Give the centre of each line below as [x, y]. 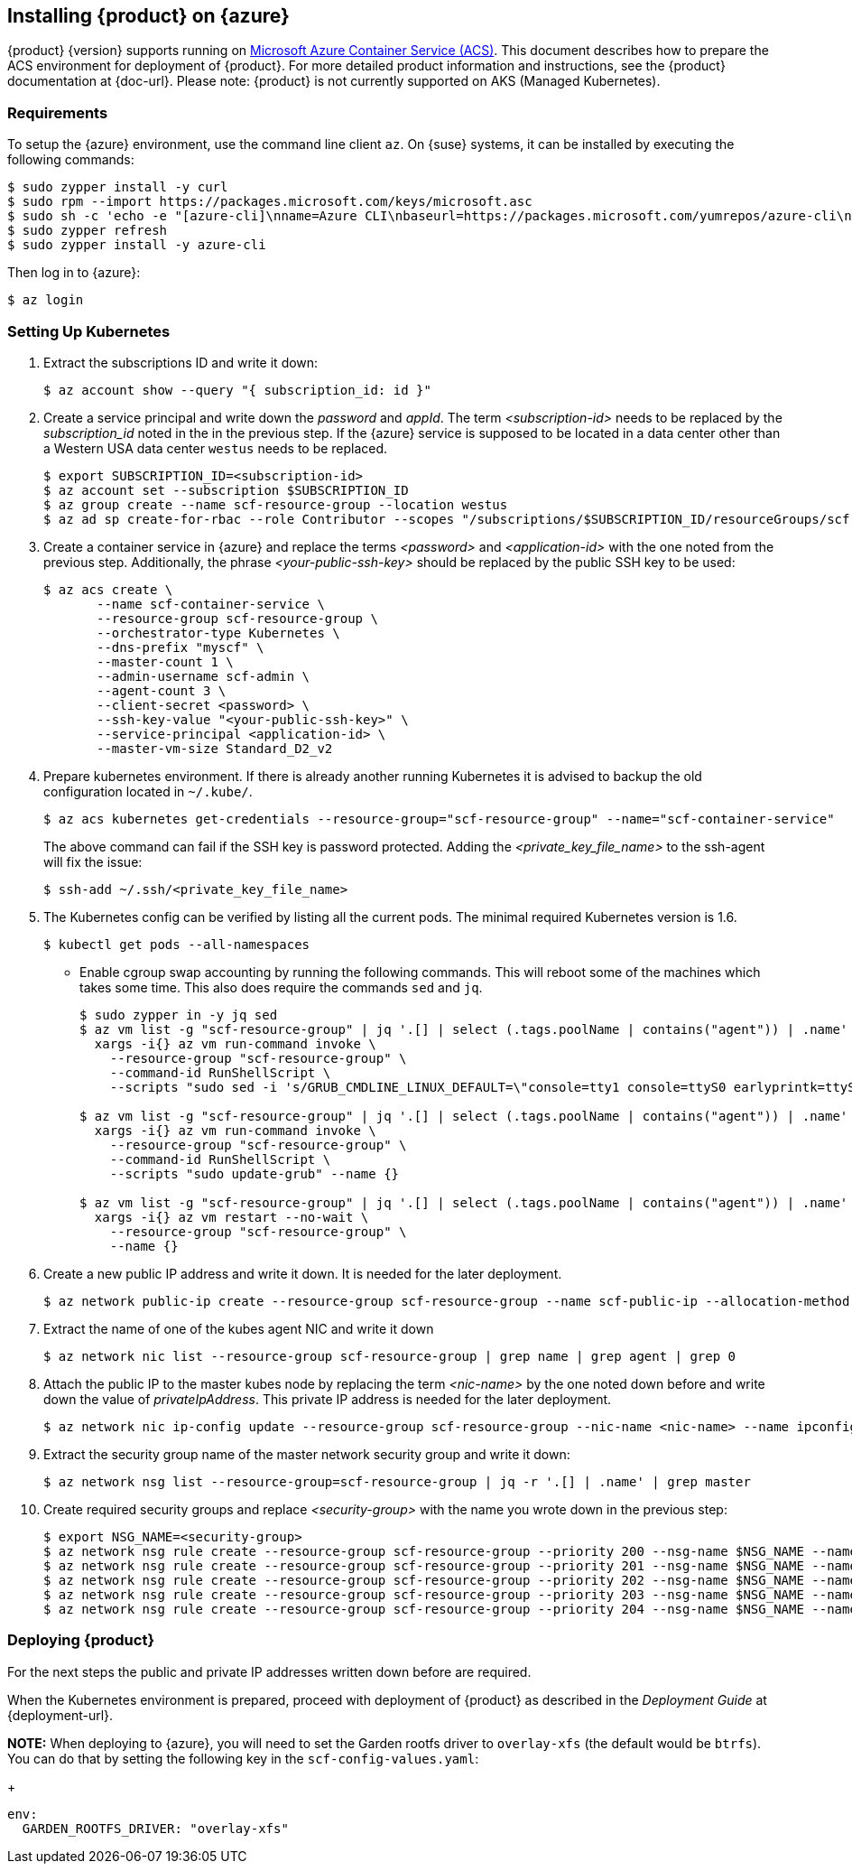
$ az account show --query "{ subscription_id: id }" [237, 390]
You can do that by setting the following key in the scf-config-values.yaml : [243, 1758]
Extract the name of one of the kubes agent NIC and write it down [239, 1328]
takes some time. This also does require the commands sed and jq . [281, 987]
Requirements [58, 112]
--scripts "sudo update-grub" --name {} [255, 1173]
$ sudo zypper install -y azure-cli [137, 245]
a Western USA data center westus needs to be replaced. [216, 448]
